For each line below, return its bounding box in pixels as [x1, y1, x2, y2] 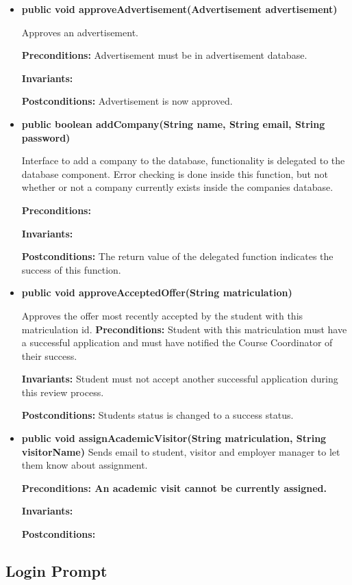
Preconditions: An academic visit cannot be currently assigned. [21, 480, 327, 495]
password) [21, 130, 71, 144]
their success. [21, 348, 77, 363]
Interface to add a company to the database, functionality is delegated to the [21, 153, 345, 168]
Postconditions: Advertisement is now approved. [21, 94, 233, 108]
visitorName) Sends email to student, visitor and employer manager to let [21, 444, 340, 458]
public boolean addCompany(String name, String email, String [21, 116, 325, 131]
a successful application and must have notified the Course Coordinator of [21, 335, 333, 350]
